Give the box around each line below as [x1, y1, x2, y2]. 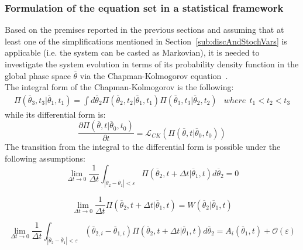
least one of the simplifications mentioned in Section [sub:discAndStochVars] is [5, 35, 287, 47]
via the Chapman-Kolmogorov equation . [80, 69, 228, 81]
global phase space [5, 69, 71, 81]
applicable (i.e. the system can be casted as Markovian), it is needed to [5, 46, 260, 59]
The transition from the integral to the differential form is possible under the [5, 141, 281, 153]
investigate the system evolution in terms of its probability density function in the [5, 58, 299, 70]
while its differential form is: [5, 108, 106, 120]
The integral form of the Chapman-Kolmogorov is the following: [5, 81, 234, 93]
